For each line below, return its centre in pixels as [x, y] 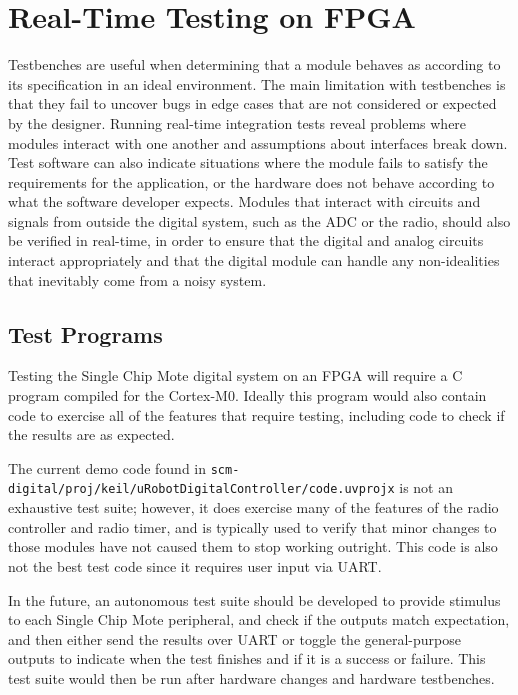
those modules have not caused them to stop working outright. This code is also [253, 546]
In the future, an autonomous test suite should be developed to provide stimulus [254, 599]
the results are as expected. [91, 434]
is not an [426, 487]
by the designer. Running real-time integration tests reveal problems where [237, 122]
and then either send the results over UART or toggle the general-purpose [234, 638]
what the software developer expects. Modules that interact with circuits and [244, 201]
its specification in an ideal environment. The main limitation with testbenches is [257, 83]
